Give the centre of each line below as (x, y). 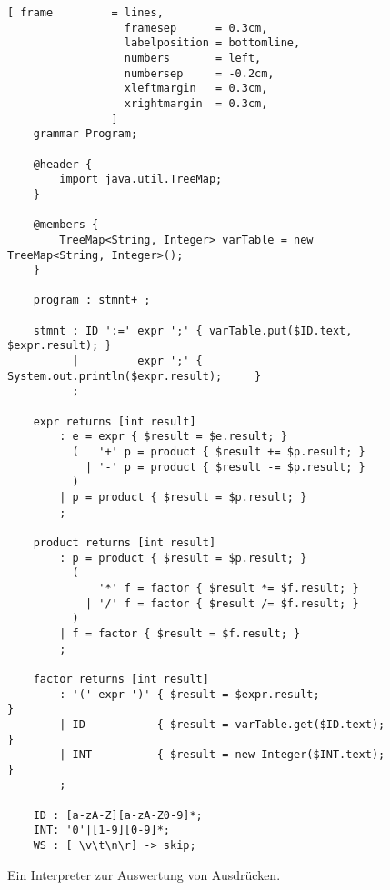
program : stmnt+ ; (92, 300)
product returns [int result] (125, 542)
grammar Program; (85, 134)
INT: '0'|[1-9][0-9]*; (101, 830)
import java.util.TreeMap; (141, 180)
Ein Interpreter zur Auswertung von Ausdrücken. (144, 874)
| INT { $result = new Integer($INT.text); (222, 755)
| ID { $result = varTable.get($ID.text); (222, 724)
